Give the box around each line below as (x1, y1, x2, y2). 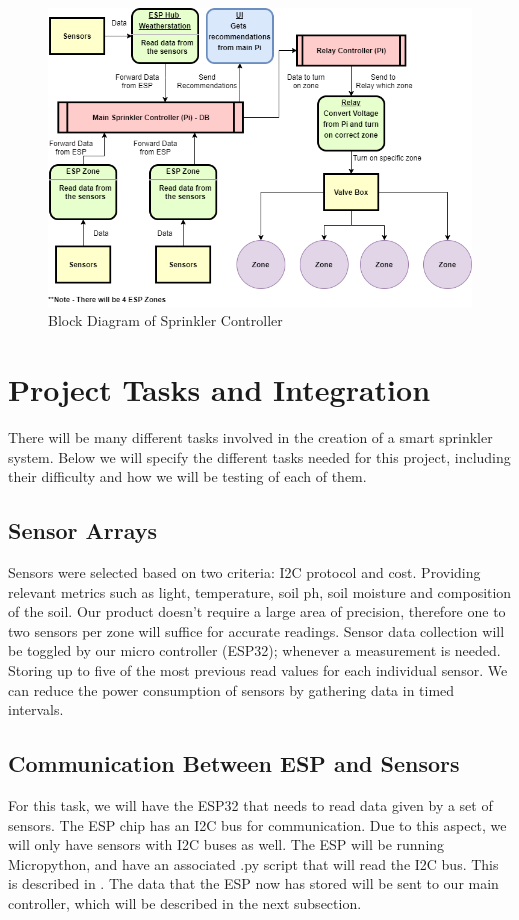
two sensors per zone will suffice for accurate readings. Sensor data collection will (8, 620, 505, 641)
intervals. (8, 699, 64, 720)
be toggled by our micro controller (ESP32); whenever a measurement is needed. (8, 640, 501, 661)
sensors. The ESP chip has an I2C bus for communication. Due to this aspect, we (8, 814, 507, 835)
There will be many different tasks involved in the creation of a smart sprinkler (8, 427, 493, 448)
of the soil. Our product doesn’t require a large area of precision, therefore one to (8, 601, 506, 622)
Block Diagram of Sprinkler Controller (48, 310, 283, 331)
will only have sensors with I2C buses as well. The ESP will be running (8, 834, 445, 855)
